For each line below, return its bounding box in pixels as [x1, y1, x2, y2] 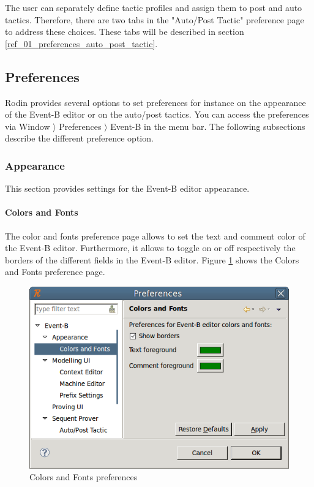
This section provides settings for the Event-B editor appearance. [5, 182, 250, 195]
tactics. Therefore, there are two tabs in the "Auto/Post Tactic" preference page [5, 13, 304, 26]
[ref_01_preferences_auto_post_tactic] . [5, 37, 158, 50]
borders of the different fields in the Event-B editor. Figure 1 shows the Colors [5, 253, 299, 266]
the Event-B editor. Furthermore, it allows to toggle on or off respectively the [5, 241, 296, 254]
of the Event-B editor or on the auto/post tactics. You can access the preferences [5, 108, 309, 121]
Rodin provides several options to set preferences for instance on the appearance [5, 96, 306, 108]
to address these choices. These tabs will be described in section [5, 25, 244, 38]
